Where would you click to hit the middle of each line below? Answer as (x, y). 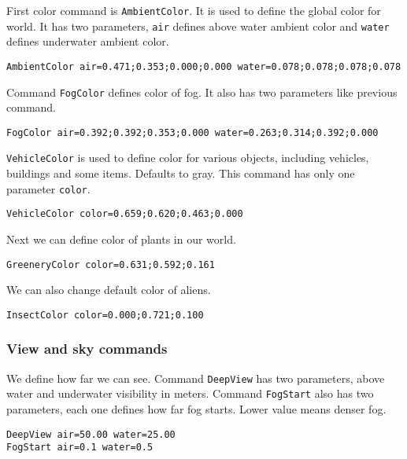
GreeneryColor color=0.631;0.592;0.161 (111, 264)
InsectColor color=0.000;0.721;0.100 (105, 315)
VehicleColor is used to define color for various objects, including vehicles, (188, 158)
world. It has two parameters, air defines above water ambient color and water (198, 26)
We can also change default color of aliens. (109, 290)
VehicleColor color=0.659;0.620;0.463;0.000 (125, 214)
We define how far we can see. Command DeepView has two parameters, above (196, 378)
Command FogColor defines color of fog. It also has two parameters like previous (202, 92)
